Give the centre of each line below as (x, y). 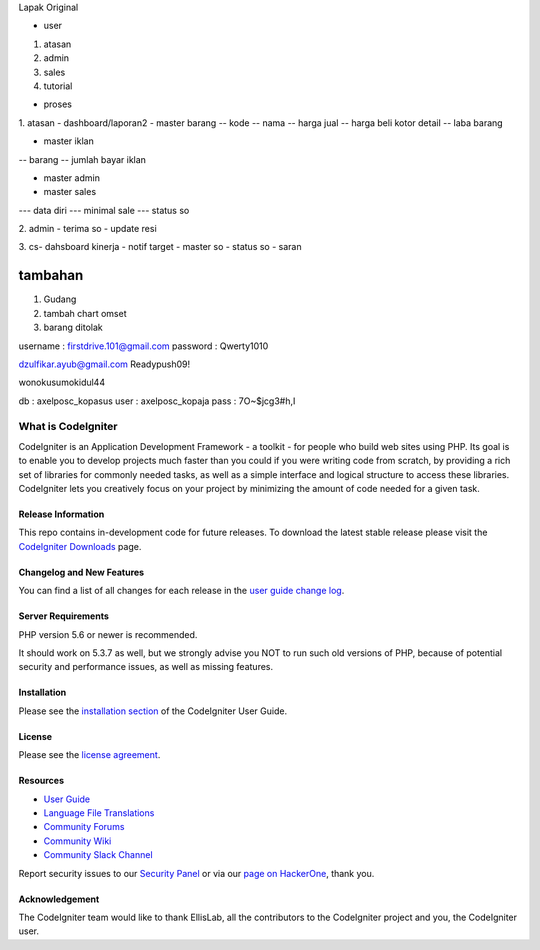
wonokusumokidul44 (61, 382)
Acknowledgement (59, 899)
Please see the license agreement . (89, 755)
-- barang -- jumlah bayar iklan (82, 159)
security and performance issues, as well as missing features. (146, 667)
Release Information (61, 514)
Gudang (60, 299)
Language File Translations (99, 812)
